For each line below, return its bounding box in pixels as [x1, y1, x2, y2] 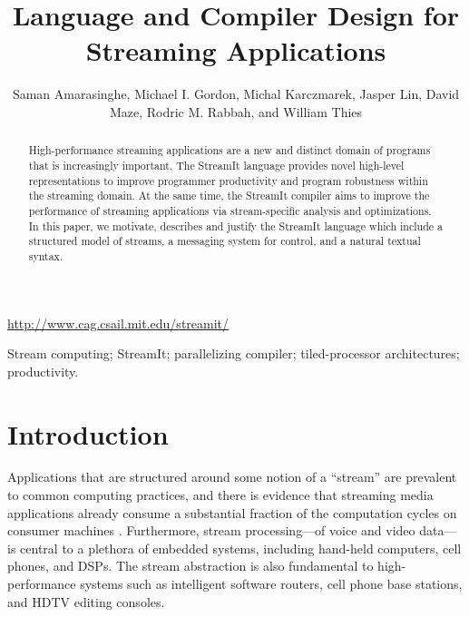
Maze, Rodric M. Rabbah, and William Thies [109, 102, 363, 121]
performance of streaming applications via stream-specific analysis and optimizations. [28, 202, 432, 218]
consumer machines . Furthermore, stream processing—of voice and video [7, 521, 415, 540]
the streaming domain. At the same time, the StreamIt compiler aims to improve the [28, 188, 430, 203]
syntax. [28, 248, 64, 263]
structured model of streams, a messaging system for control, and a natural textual [28, 233, 421, 249]
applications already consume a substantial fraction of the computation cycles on [7, 503, 457, 522]
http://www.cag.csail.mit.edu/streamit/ [7, 313, 230, 332]
